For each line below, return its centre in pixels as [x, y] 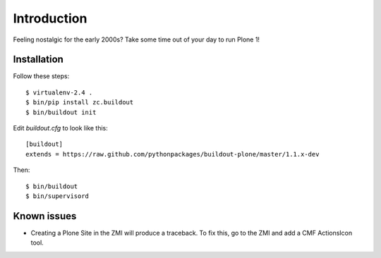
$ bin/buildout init [61, 112]
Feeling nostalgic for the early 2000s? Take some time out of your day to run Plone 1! [137, 39]
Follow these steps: [41, 76]
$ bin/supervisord [58, 196]
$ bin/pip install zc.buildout [80, 103]
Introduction [50, 18]
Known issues [45, 216]
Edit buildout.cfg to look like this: [61, 128]
